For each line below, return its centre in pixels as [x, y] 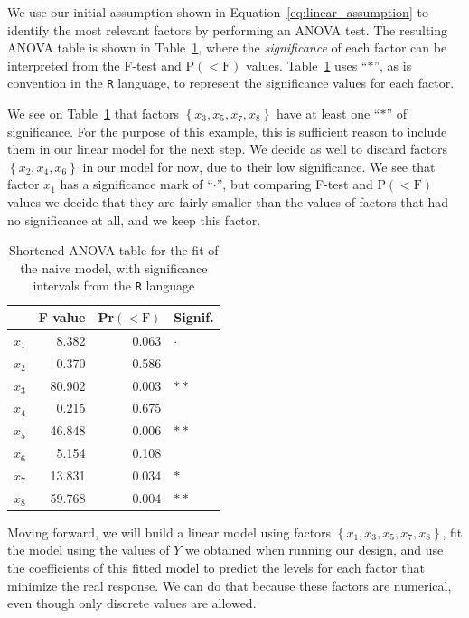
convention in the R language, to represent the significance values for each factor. [231, 83]
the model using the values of [89, 550]
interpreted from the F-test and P [101, 65]
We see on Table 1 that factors [93, 114]
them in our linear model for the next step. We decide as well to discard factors [227, 149]
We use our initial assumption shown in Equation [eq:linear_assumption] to [218, 12]
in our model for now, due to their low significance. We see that [259, 166]
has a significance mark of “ [136, 184]
